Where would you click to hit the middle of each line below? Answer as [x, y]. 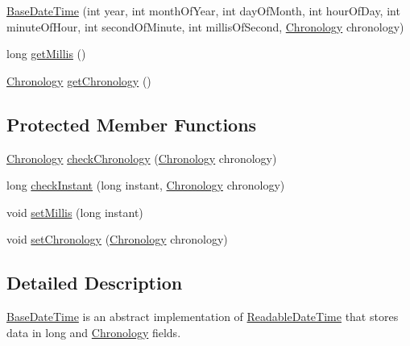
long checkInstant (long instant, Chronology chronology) [146, 185]
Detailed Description [95, 283]
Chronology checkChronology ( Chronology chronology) [142, 158]
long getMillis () [46, 54]
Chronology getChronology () [79, 80]
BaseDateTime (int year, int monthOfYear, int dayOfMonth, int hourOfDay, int [203, 10]
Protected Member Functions [132, 124]
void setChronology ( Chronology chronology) [117, 239]
